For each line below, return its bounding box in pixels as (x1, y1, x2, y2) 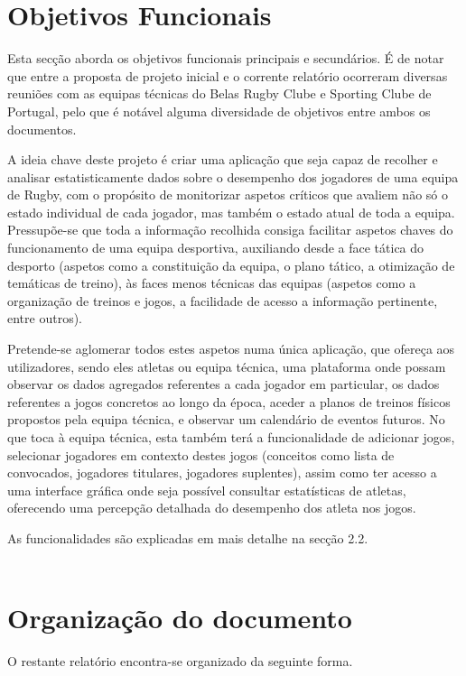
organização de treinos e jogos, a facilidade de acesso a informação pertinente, (7, 291, 438, 310)
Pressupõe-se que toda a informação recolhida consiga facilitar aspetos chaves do (7, 220, 453, 239)
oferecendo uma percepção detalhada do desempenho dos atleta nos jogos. (7, 498, 416, 517)
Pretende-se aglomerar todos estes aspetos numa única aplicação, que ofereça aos (7, 339, 455, 358)
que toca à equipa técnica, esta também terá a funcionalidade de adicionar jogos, (7, 428, 455, 446)
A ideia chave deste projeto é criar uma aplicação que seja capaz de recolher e (7, 150, 438, 169)
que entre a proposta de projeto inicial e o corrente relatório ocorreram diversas (7, 66, 448, 85)
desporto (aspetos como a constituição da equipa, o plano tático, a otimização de (7, 255, 455, 274)
